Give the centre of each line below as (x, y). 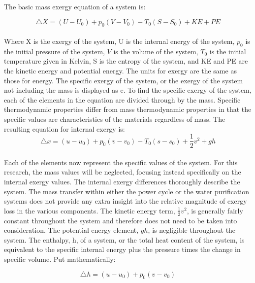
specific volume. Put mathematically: (60, 259)
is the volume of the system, (156, 51)
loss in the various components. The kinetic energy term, (90, 210)
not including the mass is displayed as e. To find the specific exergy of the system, (128, 90)
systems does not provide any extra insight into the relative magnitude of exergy (126, 201)
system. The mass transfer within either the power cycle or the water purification (127, 191)
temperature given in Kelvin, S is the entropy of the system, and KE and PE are (126, 61)
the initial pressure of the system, (54, 51)
